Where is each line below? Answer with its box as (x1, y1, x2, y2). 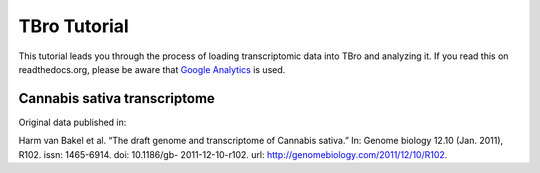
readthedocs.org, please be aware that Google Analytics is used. (18, 63, 286, 75)
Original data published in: (18, 116, 127, 128)
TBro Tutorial (18, 15, 129, 37)
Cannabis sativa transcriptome (18, 90, 215, 107)
